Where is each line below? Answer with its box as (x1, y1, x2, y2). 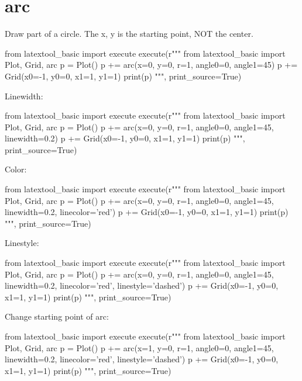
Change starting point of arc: (5, 310, 109, 323)
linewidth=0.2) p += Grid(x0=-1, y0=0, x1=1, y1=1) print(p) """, (5, 132, 245, 144)
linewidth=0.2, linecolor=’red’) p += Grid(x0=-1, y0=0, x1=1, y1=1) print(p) (5, 206, 289, 218)
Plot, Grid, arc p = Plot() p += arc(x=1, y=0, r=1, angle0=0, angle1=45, (5, 341, 274, 354)
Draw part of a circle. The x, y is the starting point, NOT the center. (5, 27, 253, 40)
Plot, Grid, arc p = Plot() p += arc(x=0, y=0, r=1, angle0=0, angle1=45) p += (5, 58, 298, 71)
